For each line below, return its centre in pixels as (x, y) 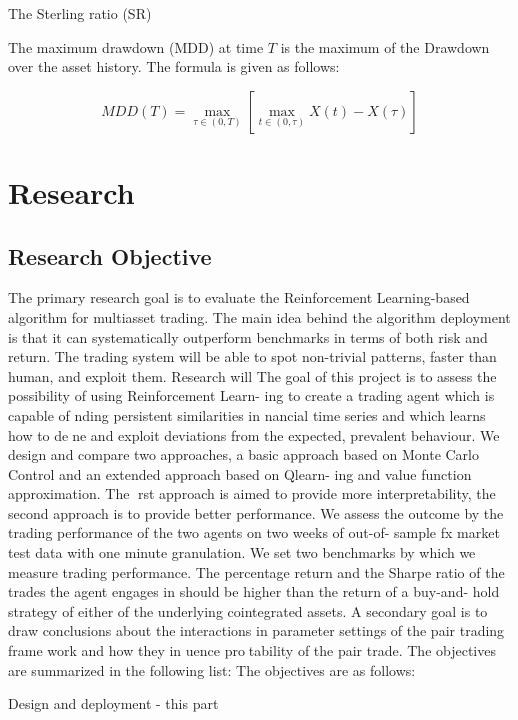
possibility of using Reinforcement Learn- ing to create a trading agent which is (251, 395)
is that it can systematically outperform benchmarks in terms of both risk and (248, 336)
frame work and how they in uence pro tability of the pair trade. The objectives (252, 650)
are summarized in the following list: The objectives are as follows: (212, 669)
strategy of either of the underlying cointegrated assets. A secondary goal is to (248, 610)
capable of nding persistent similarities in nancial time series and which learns (247, 414)
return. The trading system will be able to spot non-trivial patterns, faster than (252, 356)
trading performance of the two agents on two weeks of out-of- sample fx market (254, 532)
